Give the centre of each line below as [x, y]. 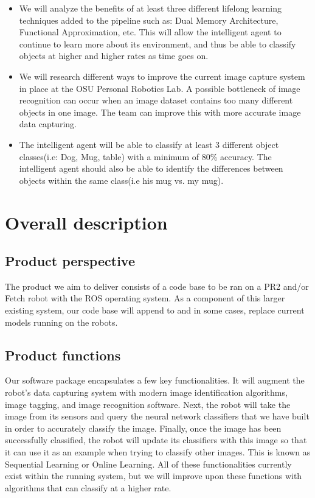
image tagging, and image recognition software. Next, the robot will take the [148, 404]
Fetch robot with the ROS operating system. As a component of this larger [145, 298]
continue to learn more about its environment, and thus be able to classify [157, 44]
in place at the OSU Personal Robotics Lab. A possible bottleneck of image [160, 88]
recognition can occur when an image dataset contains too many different [156, 100]
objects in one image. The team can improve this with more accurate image [160, 112]
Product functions [63, 355]
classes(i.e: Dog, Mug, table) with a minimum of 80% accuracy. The [145, 156]
